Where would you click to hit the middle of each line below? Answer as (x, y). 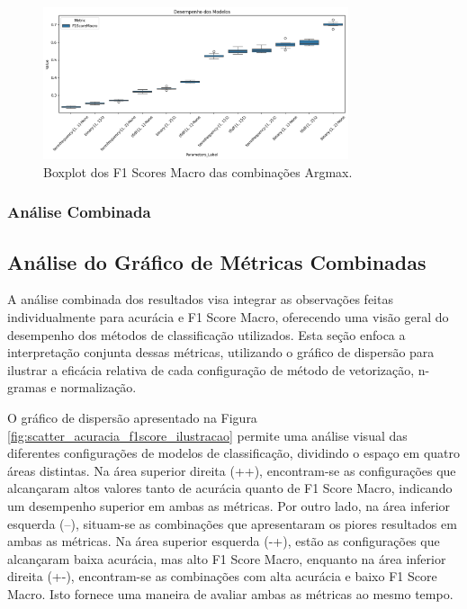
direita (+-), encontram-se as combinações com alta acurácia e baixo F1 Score (222, 576)
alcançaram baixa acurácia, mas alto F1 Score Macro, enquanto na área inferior (227, 558)
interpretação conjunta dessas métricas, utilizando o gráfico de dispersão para (221, 352)
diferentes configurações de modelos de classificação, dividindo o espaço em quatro (233, 453)
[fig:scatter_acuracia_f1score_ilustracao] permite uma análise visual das (207, 435)
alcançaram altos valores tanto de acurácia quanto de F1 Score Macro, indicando (230, 488)
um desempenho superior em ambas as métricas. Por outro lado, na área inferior (229, 506)
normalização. (99, 387)
